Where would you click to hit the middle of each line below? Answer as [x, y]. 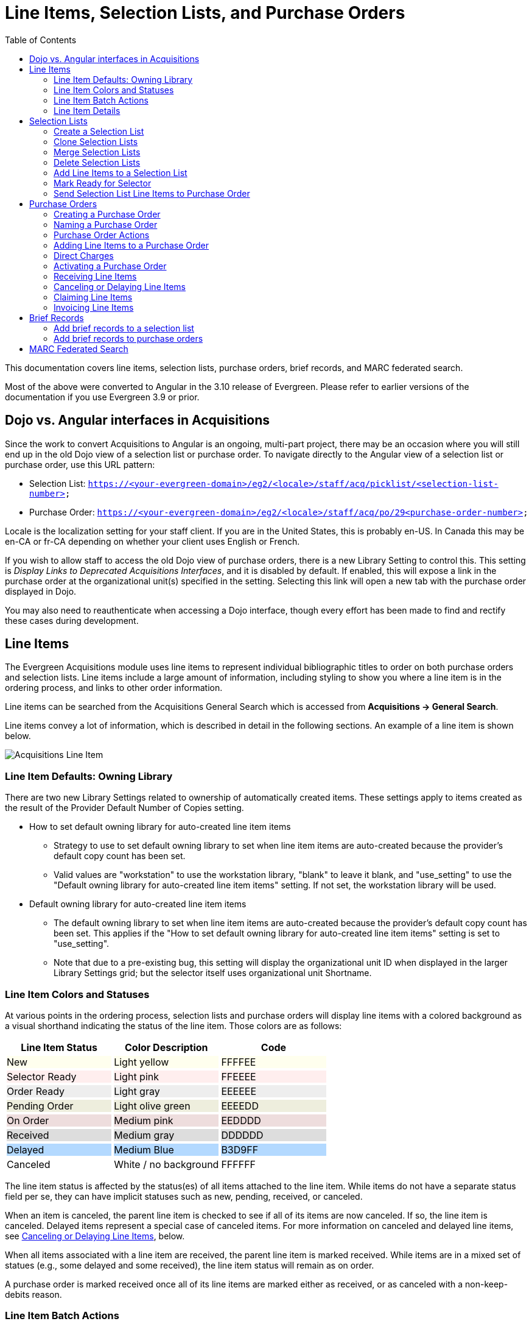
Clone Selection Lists [96, 141]
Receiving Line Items [95, 276]
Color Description [166, 1047]
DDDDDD [242, 1135]
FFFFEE [239, 1062]
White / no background [166, 1164]
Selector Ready [42, 1076]
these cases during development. [72, 620]
